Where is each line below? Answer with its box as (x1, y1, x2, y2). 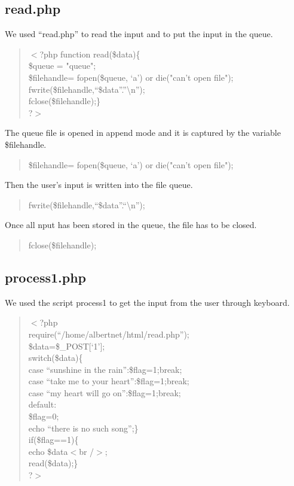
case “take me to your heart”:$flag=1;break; (28, 375, 189, 387)
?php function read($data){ (39, 47, 140, 60)
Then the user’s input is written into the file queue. (5, 178, 193, 191)
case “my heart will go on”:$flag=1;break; (28, 386, 181, 399)
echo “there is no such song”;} (28, 421, 139, 434)
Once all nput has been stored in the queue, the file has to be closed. (5, 218, 257, 231)
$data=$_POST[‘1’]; (28, 339, 105, 352)
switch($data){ (28, 351, 83, 364)
